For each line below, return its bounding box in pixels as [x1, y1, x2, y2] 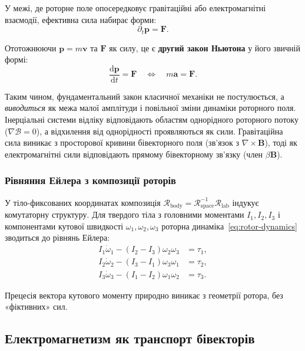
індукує [232, 196, 259, 208]
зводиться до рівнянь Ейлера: [5, 231, 110, 244]
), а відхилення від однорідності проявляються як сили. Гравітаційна [36, 124, 283, 137]
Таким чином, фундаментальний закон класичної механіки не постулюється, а [5, 90, 284, 102]
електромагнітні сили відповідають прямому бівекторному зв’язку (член [5, 147, 263, 160]
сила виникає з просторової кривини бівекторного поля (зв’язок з [5, 136, 240, 149]
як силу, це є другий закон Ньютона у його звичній [109, 41, 300, 54]
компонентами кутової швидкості [5, 219, 124, 232]
